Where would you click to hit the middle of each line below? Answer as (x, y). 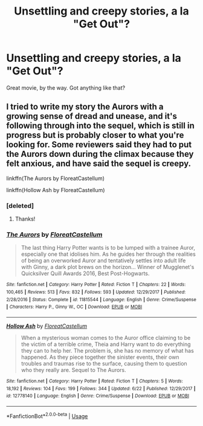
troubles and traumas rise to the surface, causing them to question (104, 363)
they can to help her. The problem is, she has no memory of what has (108, 350)
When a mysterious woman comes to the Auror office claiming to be (106, 338)
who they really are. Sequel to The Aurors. (74, 370)
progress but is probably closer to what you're (95, 135)
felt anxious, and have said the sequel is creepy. (99, 164)
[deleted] (20, 205)
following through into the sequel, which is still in (100, 126)
